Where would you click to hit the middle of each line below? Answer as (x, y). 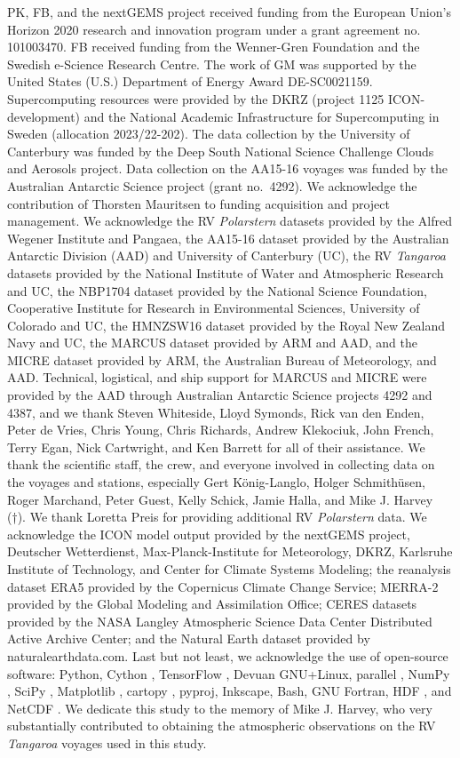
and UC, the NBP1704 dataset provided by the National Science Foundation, (217, 290)
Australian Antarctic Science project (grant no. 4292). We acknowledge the (212, 185)
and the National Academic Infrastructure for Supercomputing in (262, 116)
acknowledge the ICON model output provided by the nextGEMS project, (209, 534)
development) (44, 116)
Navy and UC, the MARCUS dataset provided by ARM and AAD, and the (212, 343)
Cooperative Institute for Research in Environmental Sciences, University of (214, 308)
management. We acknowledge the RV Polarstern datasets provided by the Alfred (230, 221)
